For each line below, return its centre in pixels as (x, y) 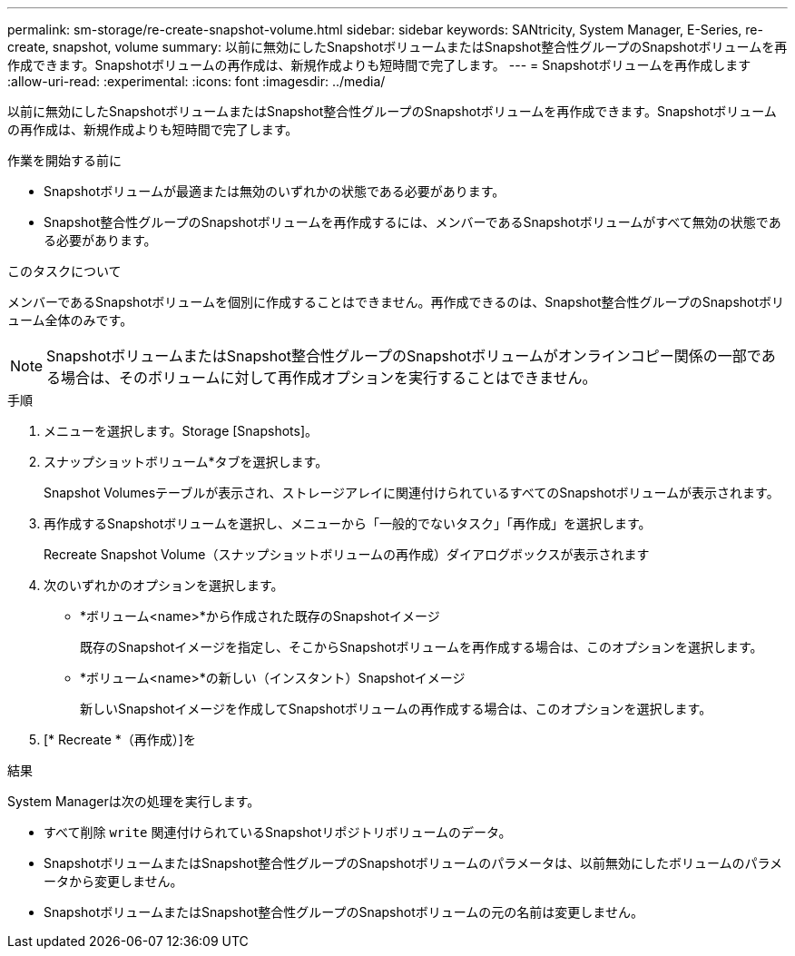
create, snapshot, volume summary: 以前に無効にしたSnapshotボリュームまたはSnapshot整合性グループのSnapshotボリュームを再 (397, 47)
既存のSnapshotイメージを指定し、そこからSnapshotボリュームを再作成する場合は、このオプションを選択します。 (422, 647)
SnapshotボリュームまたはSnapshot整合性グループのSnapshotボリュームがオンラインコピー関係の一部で (404, 356)
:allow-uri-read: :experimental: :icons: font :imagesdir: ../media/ (196, 81)
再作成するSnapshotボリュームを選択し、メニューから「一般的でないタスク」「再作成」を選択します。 (348, 523)
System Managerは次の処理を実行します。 (134, 801)
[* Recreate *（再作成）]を (120, 739)
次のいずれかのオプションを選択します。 (164, 585)
